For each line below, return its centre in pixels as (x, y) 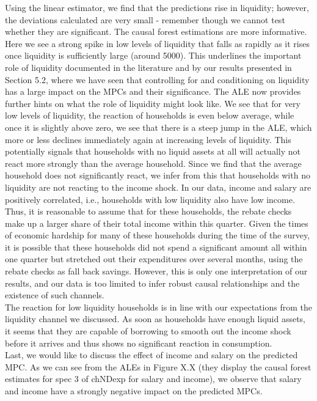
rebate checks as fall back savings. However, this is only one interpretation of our (156, 271)
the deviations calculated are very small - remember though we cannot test (145, 19)
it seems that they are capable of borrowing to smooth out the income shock (148, 331)
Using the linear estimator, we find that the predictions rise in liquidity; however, (157, 7)
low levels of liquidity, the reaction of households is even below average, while (150, 115)
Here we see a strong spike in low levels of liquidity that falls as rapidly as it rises (157, 43)
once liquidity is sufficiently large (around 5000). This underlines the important (153, 55)
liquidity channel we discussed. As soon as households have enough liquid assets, (155, 319)
